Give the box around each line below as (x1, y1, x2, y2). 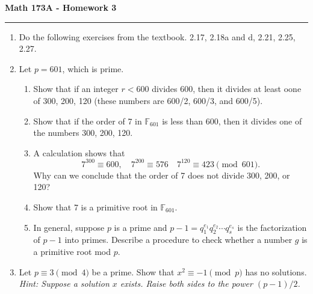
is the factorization (237, 221, 307, 233)
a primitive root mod (33, 245, 111, 258)
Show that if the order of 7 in (33, 114, 142, 127)
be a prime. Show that (91, 265, 175, 278)
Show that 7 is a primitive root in (33, 201, 158, 213)
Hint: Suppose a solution (19, 277, 110, 290)
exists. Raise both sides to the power (120, 277, 253, 290)
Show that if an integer (33, 82, 119, 95)
